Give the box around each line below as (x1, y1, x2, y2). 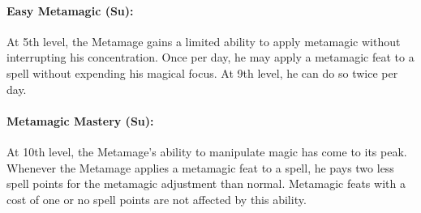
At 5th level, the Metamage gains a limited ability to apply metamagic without (6, 32, 401, 49)
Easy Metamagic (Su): (6, 2, 134, 19)
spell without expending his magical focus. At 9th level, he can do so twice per (6, 64, 398, 81)
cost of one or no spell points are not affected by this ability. (6, 190, 307, 207)
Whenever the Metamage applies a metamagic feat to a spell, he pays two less (6, 159, 394, 176)
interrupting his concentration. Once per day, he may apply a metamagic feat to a (6, 49, 415, 66)
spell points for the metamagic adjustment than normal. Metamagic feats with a (6, 175, 406, 192)
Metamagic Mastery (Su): (6, 112, 154, 129)
